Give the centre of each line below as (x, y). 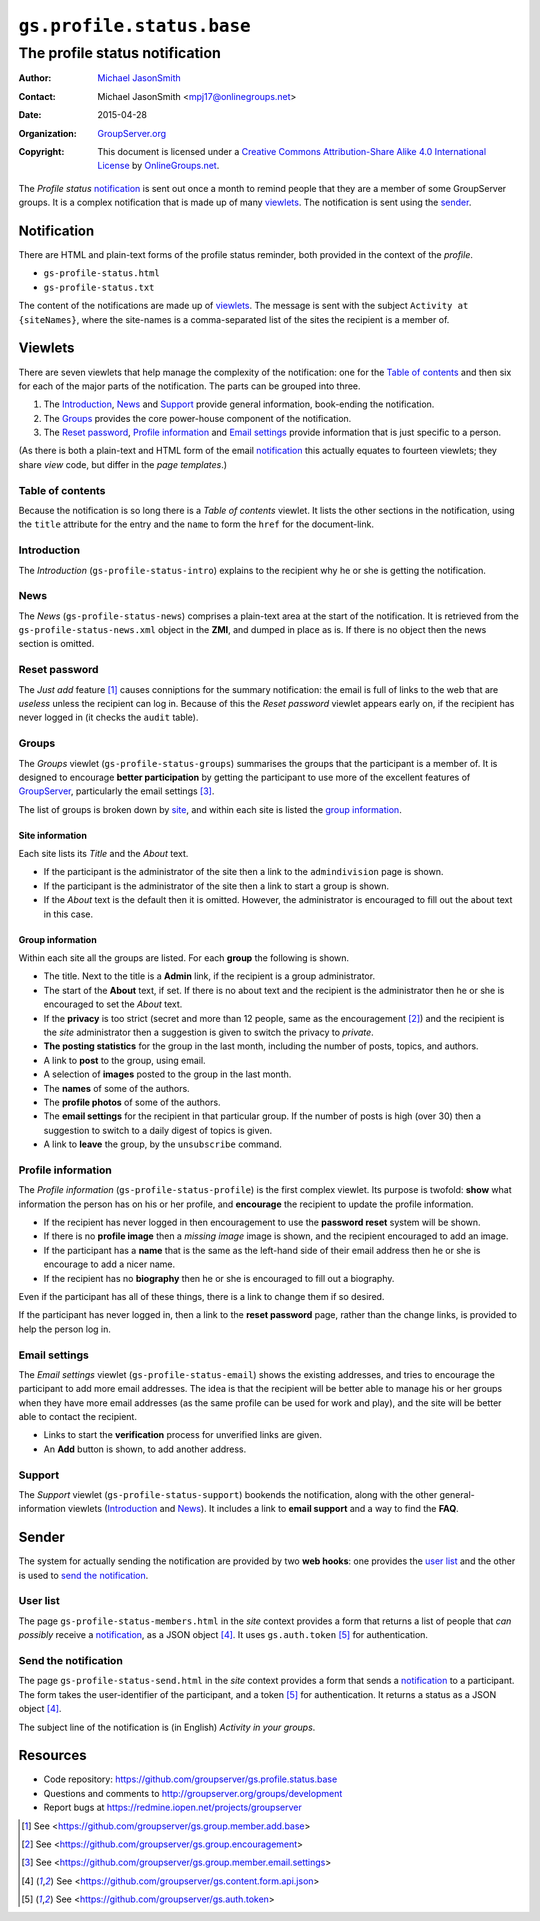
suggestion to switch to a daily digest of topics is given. (158, 1130)
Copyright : (41, 151)
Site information (52, 835)
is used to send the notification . (83, 1575)
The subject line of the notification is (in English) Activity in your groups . (167, 1727)
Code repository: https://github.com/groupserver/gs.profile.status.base (190, 1779)
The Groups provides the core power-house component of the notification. (197, 418)
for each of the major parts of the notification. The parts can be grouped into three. (189, 386)
